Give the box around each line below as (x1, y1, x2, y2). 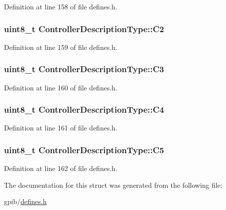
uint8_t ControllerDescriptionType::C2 (4, 22, 164, 35)
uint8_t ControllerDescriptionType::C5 (4, 143, 164, 156)
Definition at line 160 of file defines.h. (4, 82, 117, 92)
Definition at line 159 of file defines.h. (4, 42, 117, 52)
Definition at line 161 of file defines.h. (4, 123, 117, 133)
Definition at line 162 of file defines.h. (4, 163, 117, 173)
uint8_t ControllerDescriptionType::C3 (4, 63, 164, 75)
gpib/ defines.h (4, 196, 47, 207)
